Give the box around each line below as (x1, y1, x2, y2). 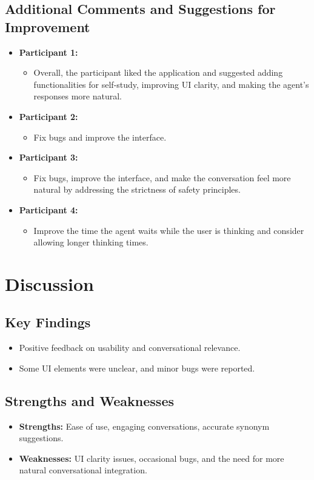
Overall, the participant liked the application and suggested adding (33, 66, 283, 79)
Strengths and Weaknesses (5, 391, 174, 410)
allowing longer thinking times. (33, 236, 149, 248)
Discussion (5, 271, 94, 296)
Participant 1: (19, 45, 78, 58)
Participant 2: (19, 110, 78, 122)
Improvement (5, 17, 90, 36)
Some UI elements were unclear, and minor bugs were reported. (19, 361, 255, 374)
